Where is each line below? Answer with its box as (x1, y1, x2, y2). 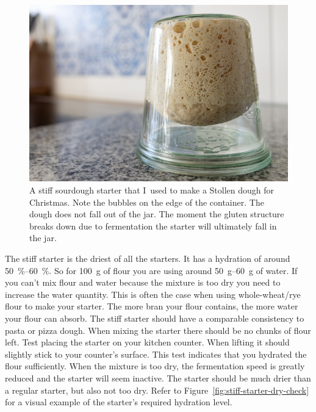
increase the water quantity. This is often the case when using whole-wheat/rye (5, 287, 301, 300)
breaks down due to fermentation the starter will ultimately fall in (29, 219, 277, 232)
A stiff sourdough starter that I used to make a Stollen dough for (29, 184, 275, 197)
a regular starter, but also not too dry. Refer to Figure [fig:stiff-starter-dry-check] (5, 383, 309, 396)
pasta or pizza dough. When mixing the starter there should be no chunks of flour (5, 323, 311, 336)
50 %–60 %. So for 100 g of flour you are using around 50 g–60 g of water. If (5, 264, 298, 276)
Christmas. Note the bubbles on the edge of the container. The (29, 195, 264, 208)
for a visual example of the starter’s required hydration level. (5, 396, 232, 408)
